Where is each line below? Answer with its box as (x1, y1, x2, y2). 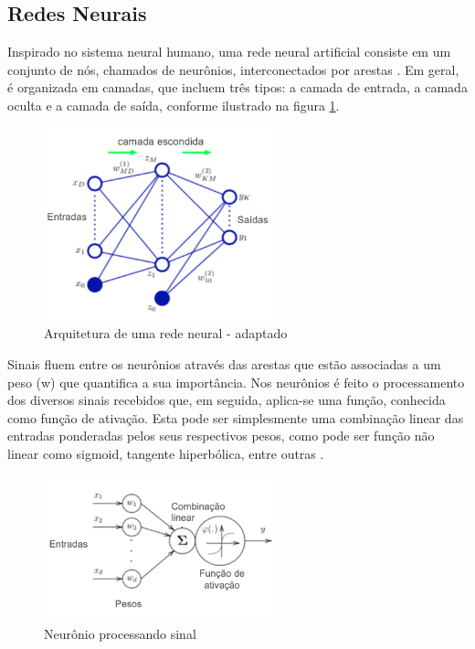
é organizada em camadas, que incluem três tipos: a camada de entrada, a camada (7, 78, 468, 97)
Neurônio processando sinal (44, 623, 196, 643)
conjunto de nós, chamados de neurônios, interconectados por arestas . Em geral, (7, 59, 459, 79)
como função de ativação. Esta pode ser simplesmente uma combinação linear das (7, 408, 464, 427)
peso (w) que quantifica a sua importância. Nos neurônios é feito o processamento (7, 372, 465, 391)
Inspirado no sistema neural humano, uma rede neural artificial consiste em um (7, 42, 451, 61)
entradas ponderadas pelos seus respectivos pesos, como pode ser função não (7, 426, 435, 445)
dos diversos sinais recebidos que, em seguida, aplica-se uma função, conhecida (7, 390, 446, 410)
